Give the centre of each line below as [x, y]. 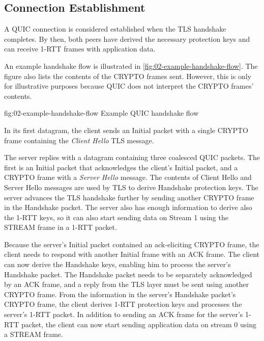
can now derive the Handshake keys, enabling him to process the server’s [118, 264]
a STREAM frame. [34, 334]
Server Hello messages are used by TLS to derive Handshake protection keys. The [131, 187]
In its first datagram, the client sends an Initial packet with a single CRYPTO [126, 130]
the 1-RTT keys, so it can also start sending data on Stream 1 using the [116, 217]
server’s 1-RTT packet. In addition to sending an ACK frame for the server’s [124, 314]
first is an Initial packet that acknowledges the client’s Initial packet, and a [121, 167]
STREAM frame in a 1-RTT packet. [61, 227]
